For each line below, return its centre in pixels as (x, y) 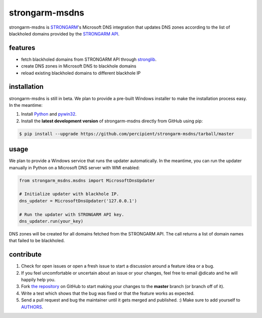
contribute (25, 255)
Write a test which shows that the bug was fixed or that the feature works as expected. (108, 293)
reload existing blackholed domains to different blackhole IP (81, 73)
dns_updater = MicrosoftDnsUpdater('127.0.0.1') (78, 201)
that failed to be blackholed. (37, 241)
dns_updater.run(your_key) (51, 221)
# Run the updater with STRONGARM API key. (72, 214)
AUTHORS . (32, 307)
